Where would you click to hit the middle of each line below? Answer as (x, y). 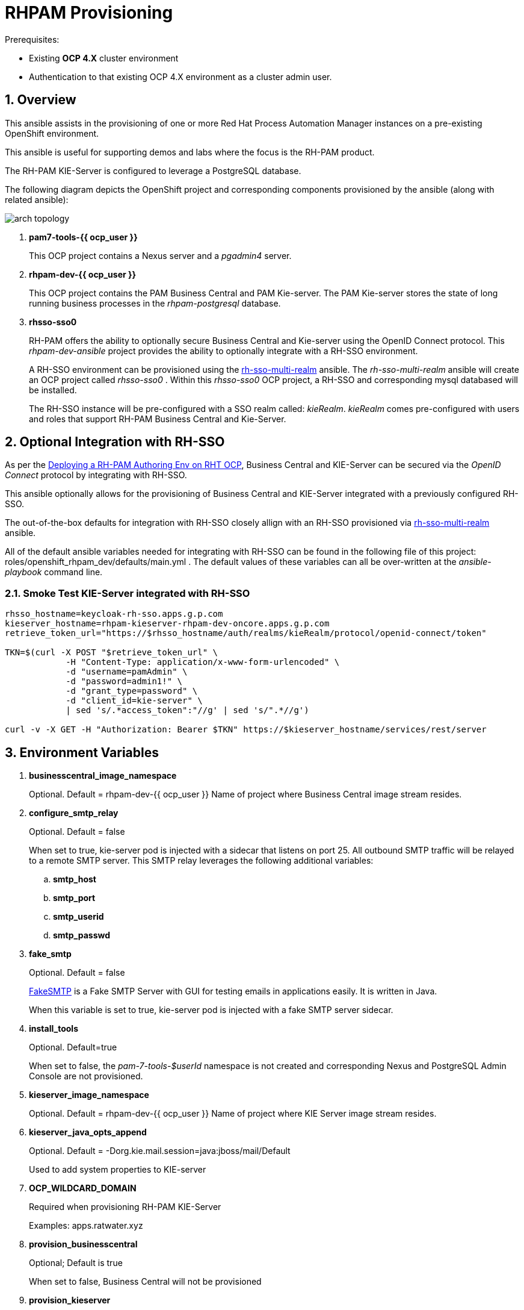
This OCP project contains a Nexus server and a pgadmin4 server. (160, 255)
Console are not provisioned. (86, 1076)
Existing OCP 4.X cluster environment (104, 58)
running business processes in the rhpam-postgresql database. (155, 303)
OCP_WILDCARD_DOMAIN (83, 1188)
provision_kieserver (70, 1300)
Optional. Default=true (73, 1047)
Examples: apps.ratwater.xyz (86, 1226)
